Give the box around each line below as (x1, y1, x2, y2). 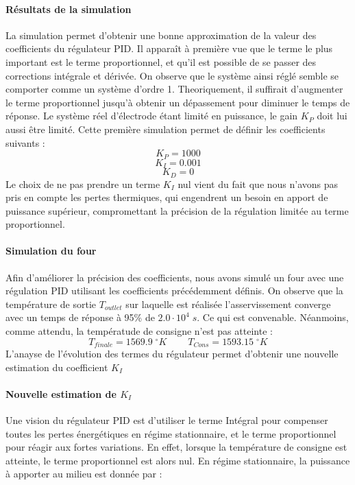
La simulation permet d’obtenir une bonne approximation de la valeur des (5, 27, 317, 42)
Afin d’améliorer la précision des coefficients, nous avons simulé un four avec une (5, 270, 344, 284)
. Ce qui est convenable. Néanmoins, (197, 310, 349, 324)
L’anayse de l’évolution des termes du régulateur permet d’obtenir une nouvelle (5, 346, 339, 361)
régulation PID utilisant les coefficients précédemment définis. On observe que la (5, 283, 343, 298)
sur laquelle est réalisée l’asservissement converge (125, 296, 331, 311)
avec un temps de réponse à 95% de (5, 310, 155, 324)
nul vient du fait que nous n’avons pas (177, 176, 339, 191)
